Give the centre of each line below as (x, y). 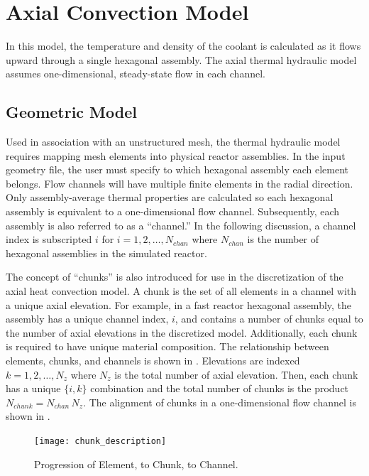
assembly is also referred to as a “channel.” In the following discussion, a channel (181, 225)
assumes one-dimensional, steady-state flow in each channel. (136, 74)
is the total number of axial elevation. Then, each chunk (236, 374)
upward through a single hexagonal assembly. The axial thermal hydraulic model (181, 59)
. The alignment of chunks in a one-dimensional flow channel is (220, 402)
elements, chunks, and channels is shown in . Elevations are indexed (153, 361)
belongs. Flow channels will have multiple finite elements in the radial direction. (180, 183)
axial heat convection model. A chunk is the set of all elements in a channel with (181, 291)
